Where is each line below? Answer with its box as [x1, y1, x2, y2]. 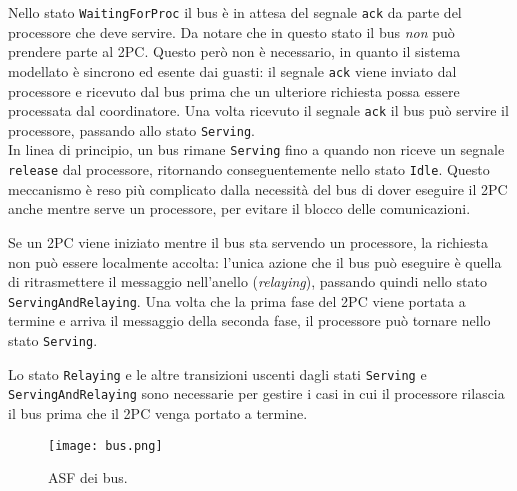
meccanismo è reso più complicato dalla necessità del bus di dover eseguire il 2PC [8, 178, 508, 199]
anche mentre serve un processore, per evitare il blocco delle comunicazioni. [8, 198, 471, 219]
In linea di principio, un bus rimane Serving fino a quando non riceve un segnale [8, 139, 505, 160]
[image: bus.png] [48, 438, 163, 453]
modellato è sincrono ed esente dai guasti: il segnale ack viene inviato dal [8, 60, 457, 81]
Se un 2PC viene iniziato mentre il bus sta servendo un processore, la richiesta [8, 231, 488, 252]
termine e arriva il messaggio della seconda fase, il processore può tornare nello [8, 310, 491, 331]
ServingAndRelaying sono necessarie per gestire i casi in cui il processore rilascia [8, 383, 505, 404]
